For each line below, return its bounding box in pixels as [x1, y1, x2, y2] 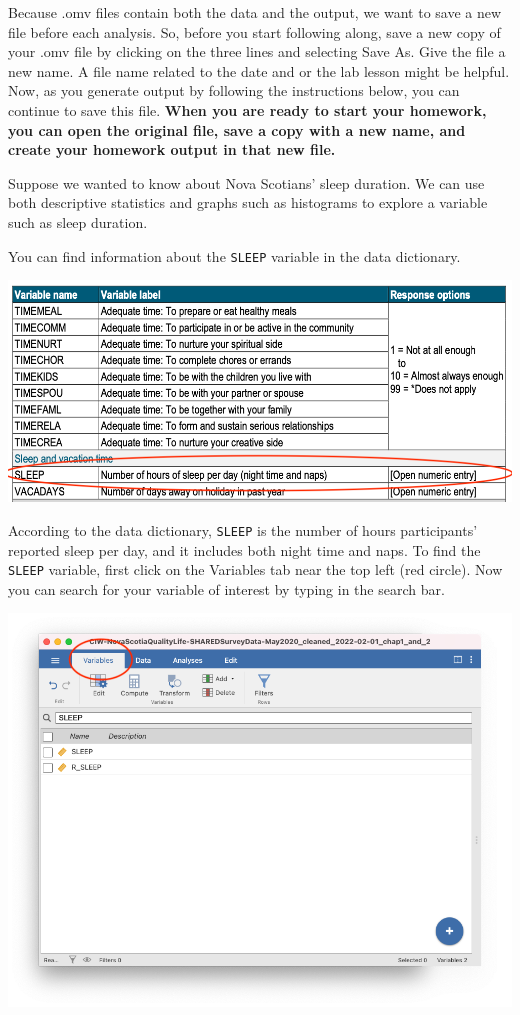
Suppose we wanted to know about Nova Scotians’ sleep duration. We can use [8, 172, 485, 193]
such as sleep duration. [8, 211, 148, 232]
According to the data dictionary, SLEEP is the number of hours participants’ [8, 519, 478, 540]
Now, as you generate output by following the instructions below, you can [8, 80, 460, 101]
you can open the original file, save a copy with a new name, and [8, 119, 466, 140]
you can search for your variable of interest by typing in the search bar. [8, 578, 445, 599]
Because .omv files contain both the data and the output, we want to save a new [8, 2, 502, 22]
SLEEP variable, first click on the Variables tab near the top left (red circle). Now [8, 559, 503, 580]
